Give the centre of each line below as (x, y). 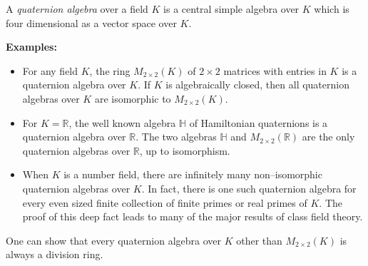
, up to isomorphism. (185, 150)
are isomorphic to (133, 98)
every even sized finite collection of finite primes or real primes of (165, 202)
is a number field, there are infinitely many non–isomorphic (193, 174)
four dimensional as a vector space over (91, 22)
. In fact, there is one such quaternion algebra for (249, 188)
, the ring (110, 70)
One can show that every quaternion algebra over (114, 240)
